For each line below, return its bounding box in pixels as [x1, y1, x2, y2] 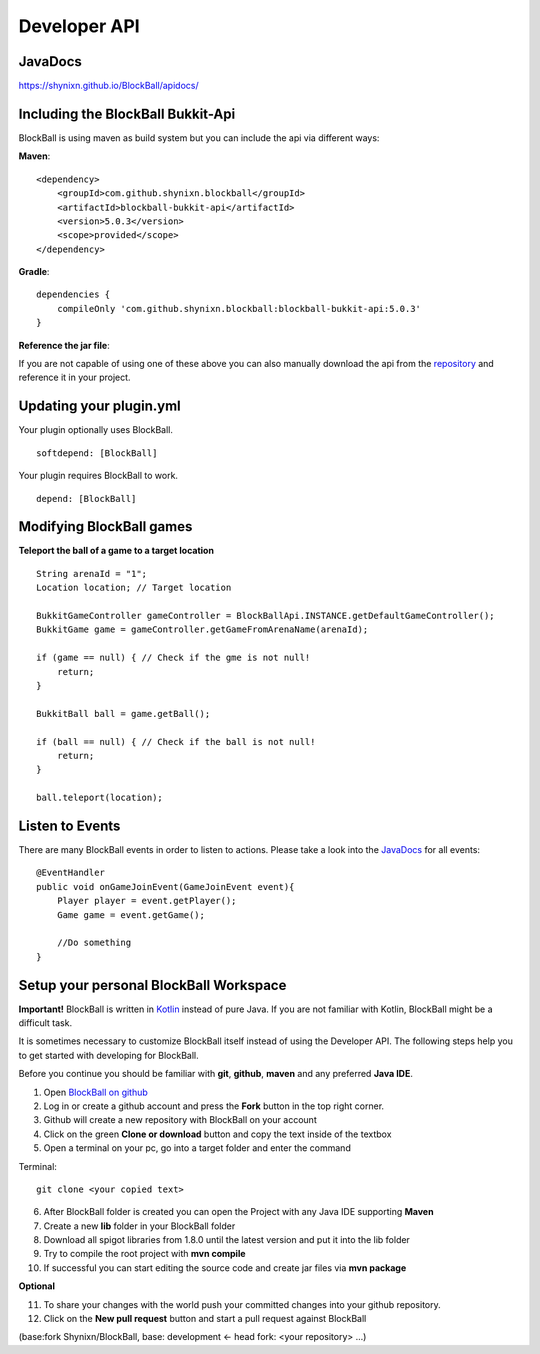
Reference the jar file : [18, 339, 110, 351]
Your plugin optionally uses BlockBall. [18, 424, 174, 436]
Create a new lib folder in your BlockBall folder [43, 1220, 236, 1232]
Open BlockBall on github [43, 1086, 149, 1098]
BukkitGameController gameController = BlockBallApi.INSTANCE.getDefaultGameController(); [36, 610, 495, 621]
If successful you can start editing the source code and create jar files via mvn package [43, 1261, 407, 1274]
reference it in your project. [18, 371, 131, 384]
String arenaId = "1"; [36, 568, 148, 579]
